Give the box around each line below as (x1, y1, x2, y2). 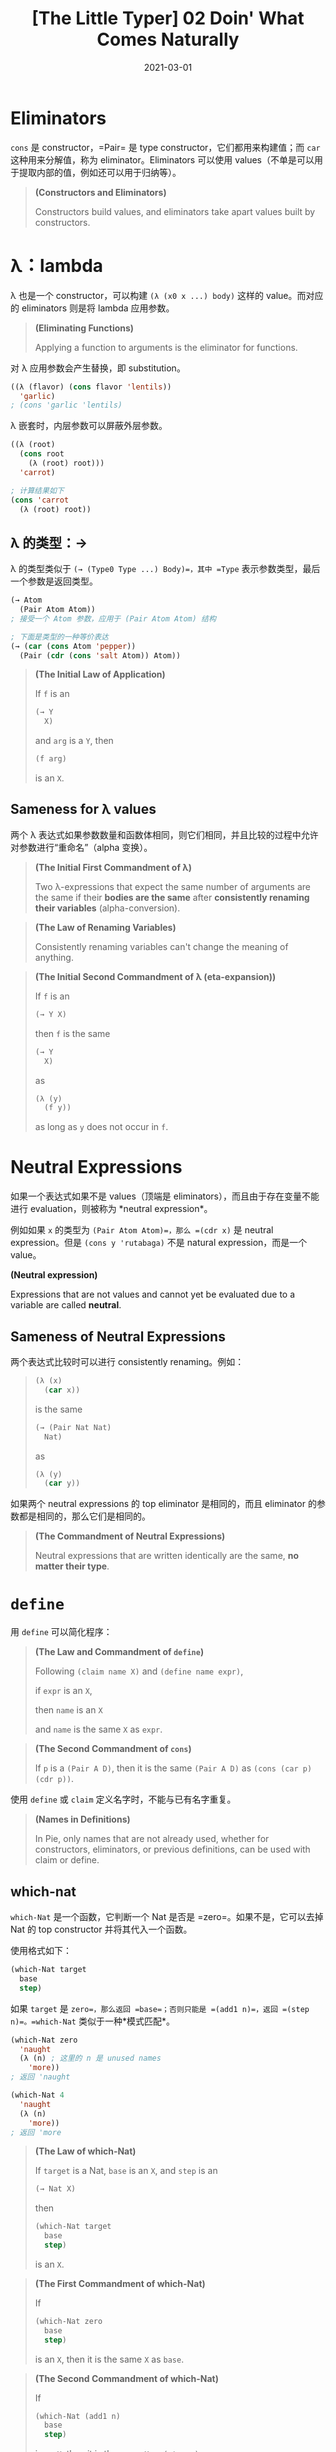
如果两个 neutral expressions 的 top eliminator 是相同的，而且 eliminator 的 (10, 1498, 317, 1510)
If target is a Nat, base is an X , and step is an (34, 2165, 218, 2177)
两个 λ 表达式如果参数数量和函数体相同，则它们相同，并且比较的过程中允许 (10, 828, 319, 841)
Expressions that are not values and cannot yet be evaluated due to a (10, 1288, 296, 1301)
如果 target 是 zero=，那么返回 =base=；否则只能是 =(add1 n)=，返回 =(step (10, 2002, 310, 2014)
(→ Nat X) (34, 2184, 77, 2194)
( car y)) (44, 1478, 81, 1489)
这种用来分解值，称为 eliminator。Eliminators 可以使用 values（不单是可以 (10, 153, 315, 166)
